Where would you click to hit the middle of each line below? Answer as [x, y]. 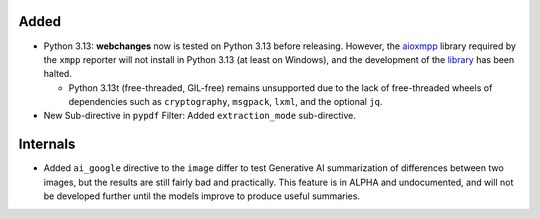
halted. [57, 74]
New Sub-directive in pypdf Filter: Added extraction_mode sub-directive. [200, 116]
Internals [47, 144]
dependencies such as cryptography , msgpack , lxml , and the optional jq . [225, 102]
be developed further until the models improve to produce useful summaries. [201, 196]
